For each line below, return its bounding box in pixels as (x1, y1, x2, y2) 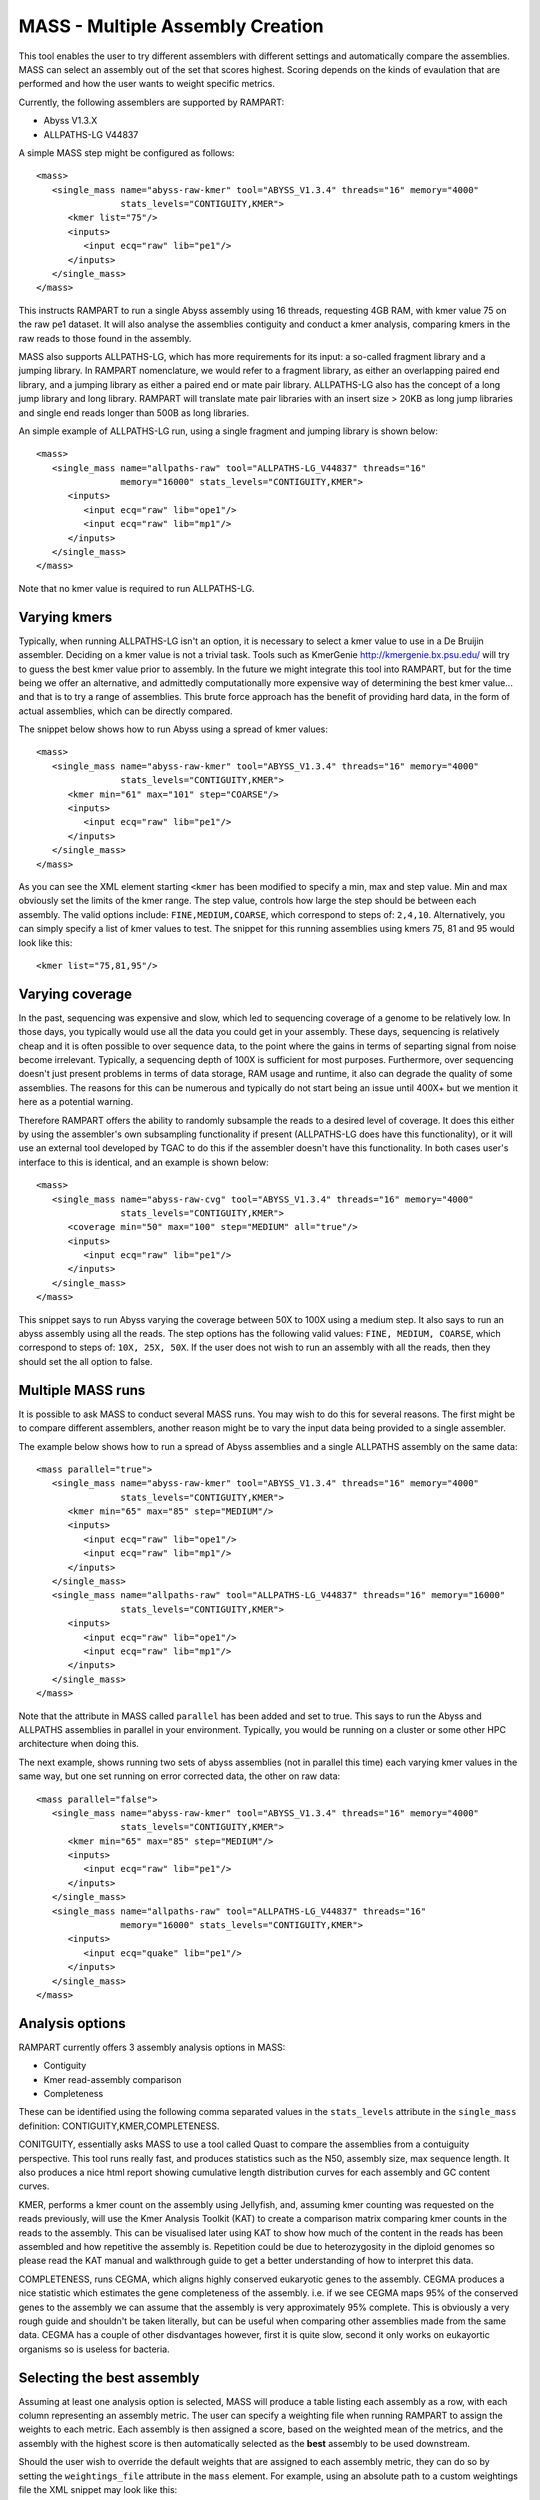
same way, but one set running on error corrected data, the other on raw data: (18, 1770, 341, 1782)
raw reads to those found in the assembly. (18, 332, 192, 344)
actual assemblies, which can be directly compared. (18, 705, 234, 717)
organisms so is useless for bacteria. (18, 2343, 170, 2355)
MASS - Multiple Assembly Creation (18, 15, 324, 37)
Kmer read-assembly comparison (43, 2073, 182, 2085)
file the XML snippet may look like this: (18, 2483, 178, 2495)
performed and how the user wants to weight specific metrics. (18, 78, 275, 90)
